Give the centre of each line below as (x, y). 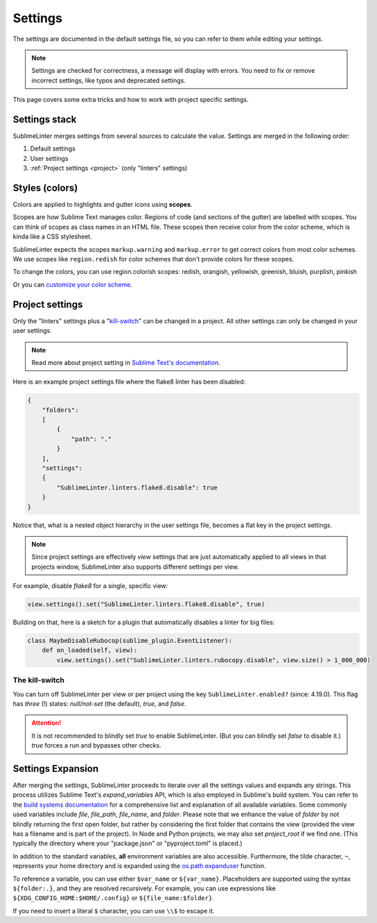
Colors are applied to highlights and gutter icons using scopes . (103, 205)
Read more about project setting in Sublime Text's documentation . (126, 362)
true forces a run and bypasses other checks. (97, 745)
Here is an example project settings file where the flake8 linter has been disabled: (129, 382)
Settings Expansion (56, 769)
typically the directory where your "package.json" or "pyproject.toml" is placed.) (128, 843)
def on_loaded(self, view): (90, 650)
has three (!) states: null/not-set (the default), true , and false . (99, 703)
